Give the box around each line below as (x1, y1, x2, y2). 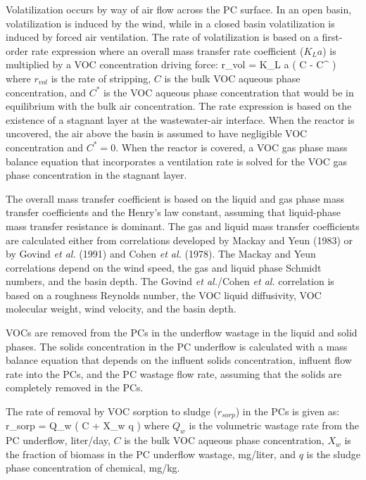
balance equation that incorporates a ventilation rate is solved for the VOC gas (6, 153, 348, 168)
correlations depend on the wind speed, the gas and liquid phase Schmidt (6, 260, 322, 274)
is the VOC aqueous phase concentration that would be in (103, 84, 354, 99)
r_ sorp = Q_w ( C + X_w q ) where (6, 418, 170, 433)
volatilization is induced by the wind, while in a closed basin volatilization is (6, 15, 335, 30)
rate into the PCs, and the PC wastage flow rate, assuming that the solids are (6, 366, 342, 381)
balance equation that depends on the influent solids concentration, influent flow (6, 353, 352, 367)
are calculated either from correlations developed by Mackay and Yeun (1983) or (6, 232, 353, 247)
